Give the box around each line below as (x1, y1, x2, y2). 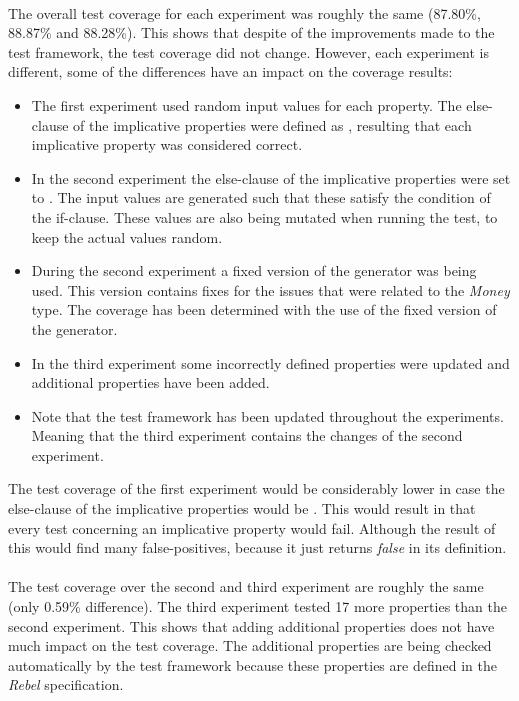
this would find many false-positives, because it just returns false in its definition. (8, 537, 507, 558)
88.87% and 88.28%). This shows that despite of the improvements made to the (8, 22, 495, 43)
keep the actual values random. (31, 226, 223, 247)
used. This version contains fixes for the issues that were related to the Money (31, 279, 510, 300)
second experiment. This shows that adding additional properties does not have (8, 615, 495, 636)
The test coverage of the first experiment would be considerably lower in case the (8, 478, 505, 499)
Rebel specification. (8, 674, 124, 695)
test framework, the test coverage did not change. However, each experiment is (8, 41, 490, 62)
